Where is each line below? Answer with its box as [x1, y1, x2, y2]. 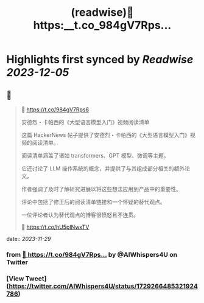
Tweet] [25, 274, 47, 282]
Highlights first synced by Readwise [6, 53, 194, 66]
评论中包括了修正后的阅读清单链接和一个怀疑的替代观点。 [21, 198, 166, 206]
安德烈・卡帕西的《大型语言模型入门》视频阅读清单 [21, 119, 150, 125]
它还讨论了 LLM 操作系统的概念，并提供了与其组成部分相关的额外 [21, 165, 185, 172]
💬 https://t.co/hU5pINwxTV [21, 223, 90, 231]
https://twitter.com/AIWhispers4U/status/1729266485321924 [9, 282, 198, 290]
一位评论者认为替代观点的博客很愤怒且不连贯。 [21, 211, 139, 218]
